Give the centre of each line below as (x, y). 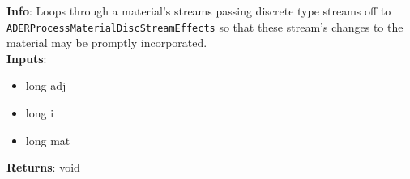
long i (40, 113)
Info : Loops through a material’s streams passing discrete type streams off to (199, 11)
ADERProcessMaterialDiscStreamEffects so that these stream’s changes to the (205, 26)
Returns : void (43, 167)
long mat (48, 140)
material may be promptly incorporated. (107, 43)
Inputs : (27, 58)
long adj (46, 85)
